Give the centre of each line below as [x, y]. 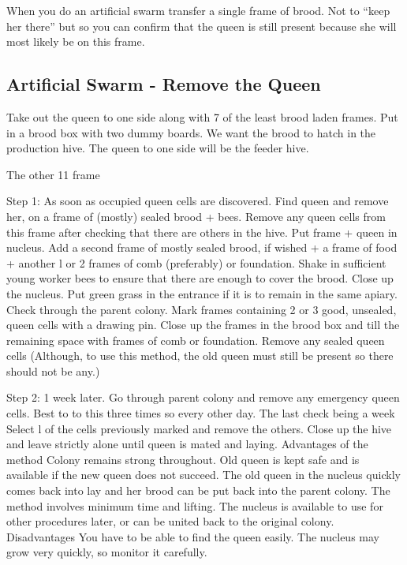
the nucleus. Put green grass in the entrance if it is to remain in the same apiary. [202, 293]
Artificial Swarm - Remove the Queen [164, 84]
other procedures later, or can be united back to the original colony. [170, 521]
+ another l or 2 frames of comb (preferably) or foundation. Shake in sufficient [196, 262]
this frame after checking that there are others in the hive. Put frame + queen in [202, 232]
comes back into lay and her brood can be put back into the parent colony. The [198, 490]
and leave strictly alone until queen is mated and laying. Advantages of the [187, 444]
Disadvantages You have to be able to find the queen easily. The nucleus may [193, 536]
